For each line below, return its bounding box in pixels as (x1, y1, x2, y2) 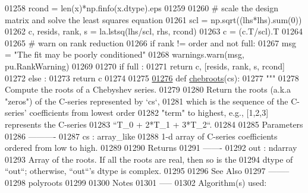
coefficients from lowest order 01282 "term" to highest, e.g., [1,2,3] (29, 106, 269, 119)
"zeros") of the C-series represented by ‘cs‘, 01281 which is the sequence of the (5, 94, 288, 107)
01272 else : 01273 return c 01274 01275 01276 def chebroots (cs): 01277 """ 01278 (5, 71, 299, 84)
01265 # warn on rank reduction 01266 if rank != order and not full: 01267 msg (5, 36, 297, 49)
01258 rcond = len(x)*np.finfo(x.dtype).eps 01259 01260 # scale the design (5, 2, 278, 14)
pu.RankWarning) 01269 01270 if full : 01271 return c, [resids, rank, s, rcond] (5, 59, 285, 72)
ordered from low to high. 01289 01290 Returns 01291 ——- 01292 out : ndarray (5, 141, 297, 154)
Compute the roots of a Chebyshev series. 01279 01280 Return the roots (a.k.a (5, 83, 291, 96)
